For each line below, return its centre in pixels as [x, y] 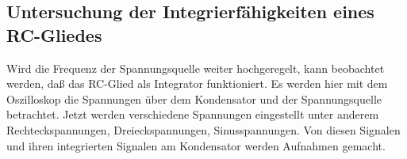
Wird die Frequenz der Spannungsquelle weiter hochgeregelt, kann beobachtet [196, 68]
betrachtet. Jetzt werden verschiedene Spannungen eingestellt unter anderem [193, 114]
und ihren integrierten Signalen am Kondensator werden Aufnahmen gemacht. [196, 145]
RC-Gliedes [54, 34]
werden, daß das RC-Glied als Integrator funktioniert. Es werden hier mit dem [197, 83]
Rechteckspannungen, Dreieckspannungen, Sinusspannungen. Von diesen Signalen [203, 129]
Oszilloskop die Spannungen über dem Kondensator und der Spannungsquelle [194, 98]
